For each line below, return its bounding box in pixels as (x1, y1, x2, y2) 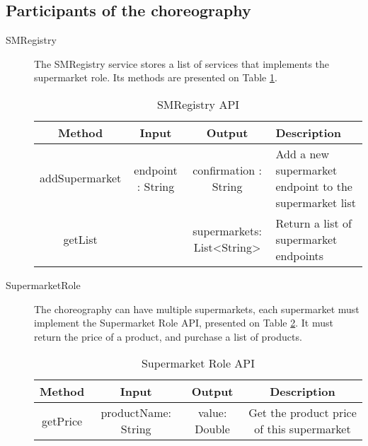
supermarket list (275, 194, 357, 211)
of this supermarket (254, 421, 351, 438)
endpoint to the (275, 177, 352, 194)
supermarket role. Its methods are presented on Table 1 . (34, 70, 277, 85)
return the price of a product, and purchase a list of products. (34, 329, 302, 344)
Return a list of (275, 214, 352, 231)
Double (195, 421, 230, 438)
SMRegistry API (156, 95, 240, 112)
